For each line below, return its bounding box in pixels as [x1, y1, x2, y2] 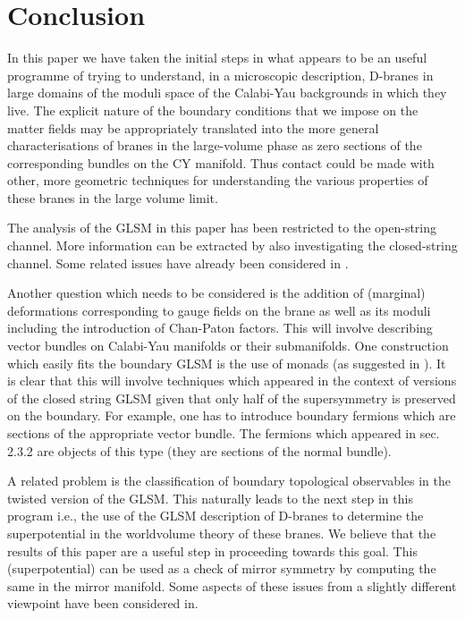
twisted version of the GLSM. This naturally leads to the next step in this [7, 488, 413, 507]
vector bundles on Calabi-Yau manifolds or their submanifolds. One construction [7, 336, 449, 355]
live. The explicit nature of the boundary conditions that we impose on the [7, 100, 418, 119]
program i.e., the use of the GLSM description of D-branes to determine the [7, 506, 424, 525]
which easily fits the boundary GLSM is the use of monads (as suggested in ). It [7, 353, 446, 372]
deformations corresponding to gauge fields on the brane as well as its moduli [7, 301, 431, 319]
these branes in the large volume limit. [7, 188, 218, 207]
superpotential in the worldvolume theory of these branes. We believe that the [7, 523, 436, 542]
